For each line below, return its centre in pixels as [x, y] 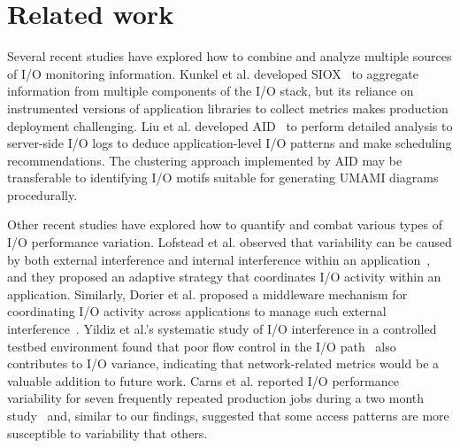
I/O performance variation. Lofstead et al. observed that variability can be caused [230, 242]
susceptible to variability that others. [107, 433]
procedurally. [42, 194]
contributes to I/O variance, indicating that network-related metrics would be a [223, 363]
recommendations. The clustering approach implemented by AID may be [205, 160]
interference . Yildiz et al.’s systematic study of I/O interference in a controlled [222, 329]
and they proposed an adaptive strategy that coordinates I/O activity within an [224, 277]
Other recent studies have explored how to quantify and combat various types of [225, 224]
